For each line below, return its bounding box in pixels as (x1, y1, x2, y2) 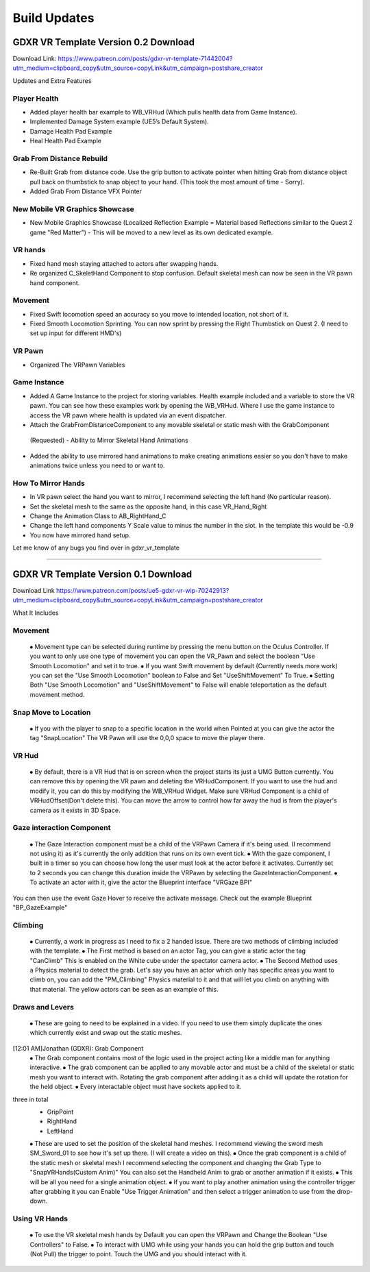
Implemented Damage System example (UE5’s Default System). (29, 117, 209, 126)
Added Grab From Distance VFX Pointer (29, 187, 143, 195)
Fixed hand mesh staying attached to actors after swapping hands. (29, 259, 219, 267)
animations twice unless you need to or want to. (29, 461, 165, 469)
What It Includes (12, 609, 59, 617)
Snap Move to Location (12, 707, 91, 717)
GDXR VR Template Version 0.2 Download (12, 36, 195, 48)
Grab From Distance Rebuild (12, 154, 108, 163)
